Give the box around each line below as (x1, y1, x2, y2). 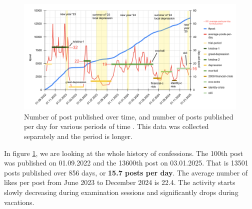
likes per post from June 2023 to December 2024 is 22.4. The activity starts (4, 177, 235, 187)
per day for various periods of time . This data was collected (24, 121, 209, 131)
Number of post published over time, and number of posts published (24, 111, 233, 121)
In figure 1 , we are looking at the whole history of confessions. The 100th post (4, 147, 243, 158)
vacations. (4, 196, 34, 207)
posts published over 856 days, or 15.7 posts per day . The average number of (4, 167, 248, 177)
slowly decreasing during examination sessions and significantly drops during (4, 186, 238, 197)
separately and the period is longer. (24, 130, 132, 141)
